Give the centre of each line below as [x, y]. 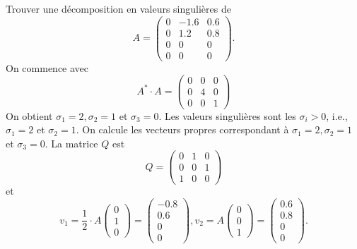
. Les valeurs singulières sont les [227, 115]
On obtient [29, 115]
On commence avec [47, 67]
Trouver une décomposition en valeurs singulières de [118, 8]
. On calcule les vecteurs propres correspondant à [182, 129]
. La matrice [71, 143]
